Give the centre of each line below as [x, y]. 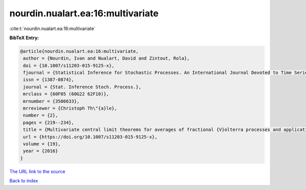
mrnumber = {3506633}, [52, 101]
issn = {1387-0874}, [49, 80]
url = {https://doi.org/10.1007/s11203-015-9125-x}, [90, 137]
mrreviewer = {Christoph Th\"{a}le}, [70, 108]
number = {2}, [41, 115]
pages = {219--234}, [49, 123]
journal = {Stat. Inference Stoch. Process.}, [82, 87]
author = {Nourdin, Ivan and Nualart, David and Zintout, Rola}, [106, 58]
